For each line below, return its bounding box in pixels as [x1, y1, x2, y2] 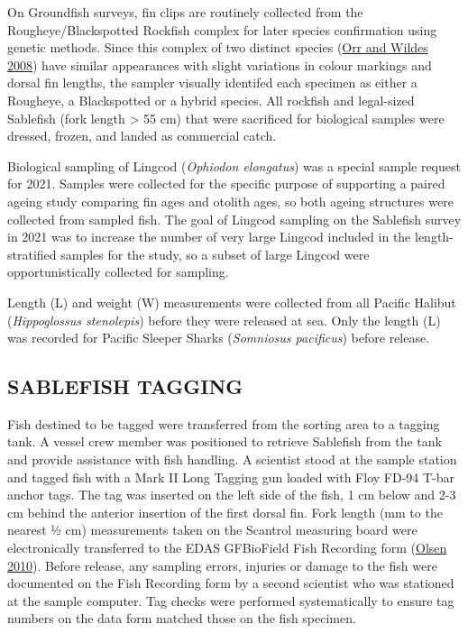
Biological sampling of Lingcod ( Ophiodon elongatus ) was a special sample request [7, 156, 461, 175]
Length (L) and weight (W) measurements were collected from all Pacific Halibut [7, 292, 456, 311]
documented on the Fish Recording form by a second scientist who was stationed [7, 573, 454, 592]
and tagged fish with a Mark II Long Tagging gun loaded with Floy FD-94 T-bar [7, 467, 455, 486]
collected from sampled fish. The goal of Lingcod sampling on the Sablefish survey [7, 209, 462, 228]
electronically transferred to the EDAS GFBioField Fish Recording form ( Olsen [7, 538, 447, 557]
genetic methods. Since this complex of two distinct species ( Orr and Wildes [7, 38, 428, 57]
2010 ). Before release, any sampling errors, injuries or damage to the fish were [7, 555, 437, 574]
